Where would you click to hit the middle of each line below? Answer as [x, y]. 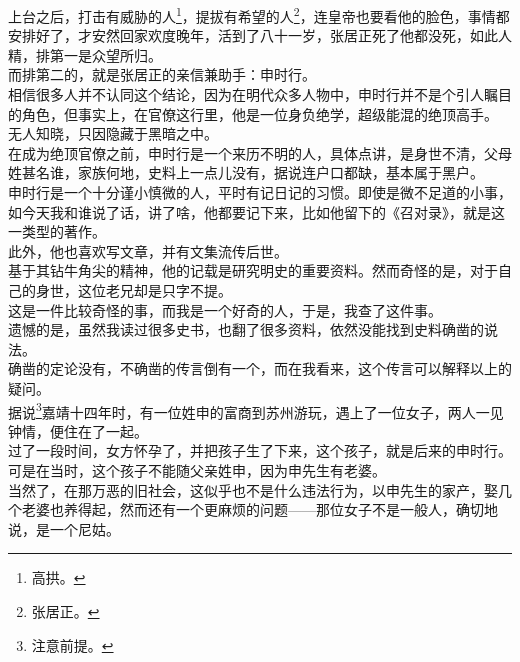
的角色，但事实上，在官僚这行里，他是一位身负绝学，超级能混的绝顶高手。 [253, 113]
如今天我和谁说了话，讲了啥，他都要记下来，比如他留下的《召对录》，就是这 [256, 211]
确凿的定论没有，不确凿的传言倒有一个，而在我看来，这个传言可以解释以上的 [260, 368]
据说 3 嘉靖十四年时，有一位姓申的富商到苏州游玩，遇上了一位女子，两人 [242, 410]
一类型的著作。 [57, 231]
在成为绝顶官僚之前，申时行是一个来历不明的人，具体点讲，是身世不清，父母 [260, 152]
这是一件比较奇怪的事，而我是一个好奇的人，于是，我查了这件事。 [225, 309]
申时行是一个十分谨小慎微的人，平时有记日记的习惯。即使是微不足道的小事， [260, 192]
